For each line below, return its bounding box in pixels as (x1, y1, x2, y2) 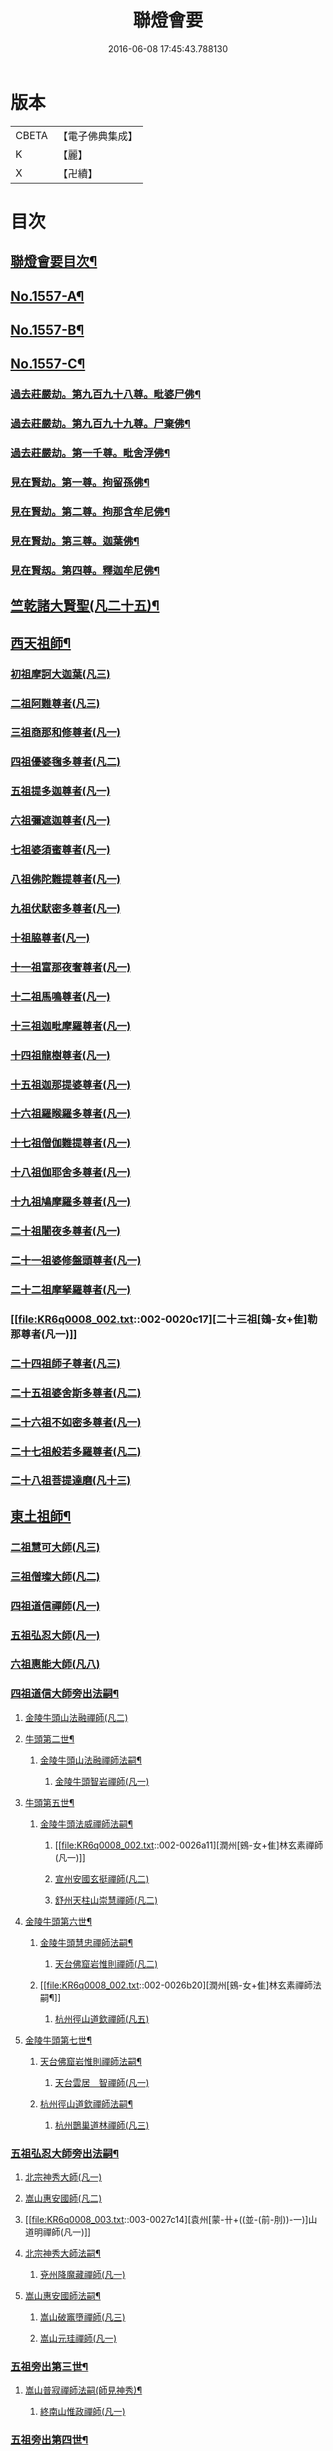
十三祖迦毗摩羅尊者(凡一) (10, 1019, 132, 1033)
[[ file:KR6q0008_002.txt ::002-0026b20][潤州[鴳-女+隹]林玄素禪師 (39, 1979, 313, 1991)
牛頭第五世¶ (24, 1796, 75, 1808)
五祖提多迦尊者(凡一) (10, 784, 111, 798)
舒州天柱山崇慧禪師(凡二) (54, 1894, 158, 1906)
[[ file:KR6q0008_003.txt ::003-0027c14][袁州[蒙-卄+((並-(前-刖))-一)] (24, 2214, 309, 2226)
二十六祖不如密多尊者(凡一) (10, 1415, 142, 1429)
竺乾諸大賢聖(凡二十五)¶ (10, 597, 160, 615)
